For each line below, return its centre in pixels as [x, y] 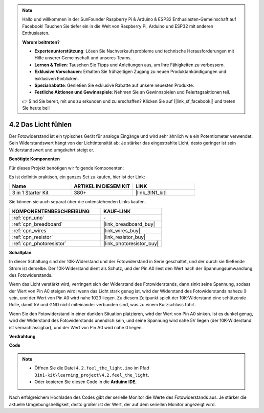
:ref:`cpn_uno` [28, 218]
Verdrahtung [22, 337]
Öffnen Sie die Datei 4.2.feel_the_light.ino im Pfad [92, 368]
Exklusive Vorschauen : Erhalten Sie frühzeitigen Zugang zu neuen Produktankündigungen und [131, 72]
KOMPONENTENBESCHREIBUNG [51, 211]
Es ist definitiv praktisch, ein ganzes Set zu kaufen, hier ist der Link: [77, 177]
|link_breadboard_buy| [129, 224]
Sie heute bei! [36, 108]
